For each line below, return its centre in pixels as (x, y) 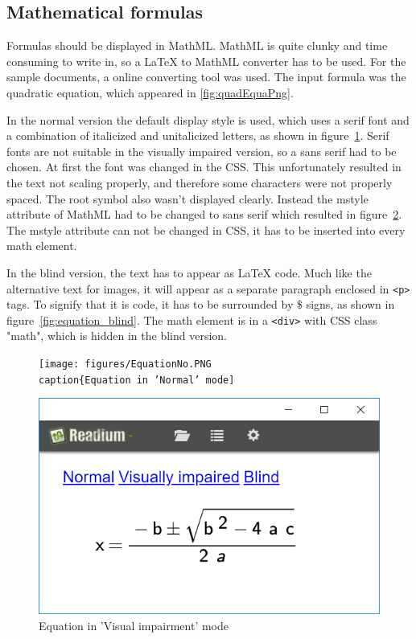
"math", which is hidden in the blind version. (117, 336)
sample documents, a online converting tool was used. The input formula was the (206, 77)
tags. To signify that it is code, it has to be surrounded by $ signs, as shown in (201, 304)
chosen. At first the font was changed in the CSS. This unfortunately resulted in (204, 167)
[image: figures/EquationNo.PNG (125, 365)
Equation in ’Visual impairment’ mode (134, 625)
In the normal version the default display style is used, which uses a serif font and (208, 119)
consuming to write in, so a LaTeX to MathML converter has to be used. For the (206, 61)
